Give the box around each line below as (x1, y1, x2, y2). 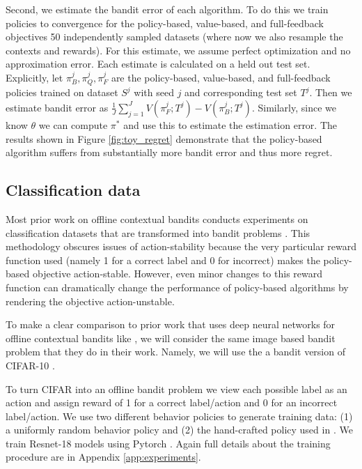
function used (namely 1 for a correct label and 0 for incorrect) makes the (6, 252, 320, 267)
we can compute (38, 117, 108, 132)
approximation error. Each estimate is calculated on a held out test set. (6, 56, 310, 71)
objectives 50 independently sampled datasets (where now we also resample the (6, 29, 343, 44)
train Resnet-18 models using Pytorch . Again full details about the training (6, 436, 331, 450)
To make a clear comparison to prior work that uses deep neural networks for (6, 317, 336, 332)
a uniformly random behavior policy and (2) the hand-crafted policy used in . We (6, 422, 353, 437)
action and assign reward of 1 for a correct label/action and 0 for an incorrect (6, 395, 338, 410)
